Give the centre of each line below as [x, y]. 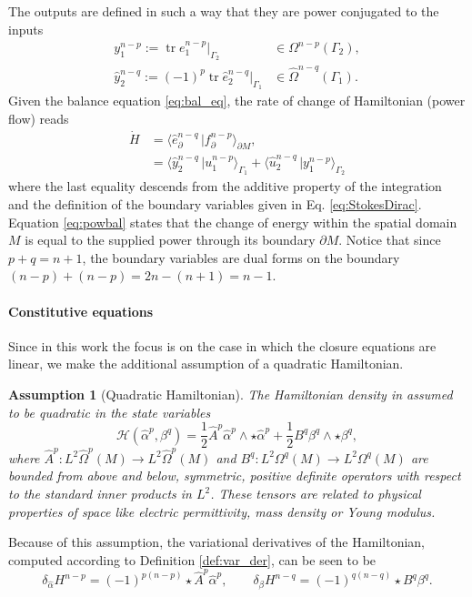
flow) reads [39, 118]
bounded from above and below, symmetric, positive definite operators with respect [235, 476]
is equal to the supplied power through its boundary [170, 240]
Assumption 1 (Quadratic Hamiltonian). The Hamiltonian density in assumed [231, 394]
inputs [26, 29]
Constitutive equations [81, 311]
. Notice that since [390, 240]
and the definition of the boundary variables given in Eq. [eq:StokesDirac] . [215, 203]
